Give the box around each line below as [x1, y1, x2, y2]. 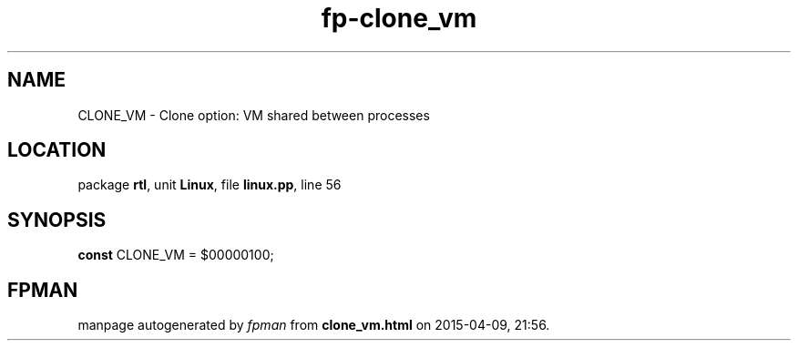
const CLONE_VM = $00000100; [77, 247, 274, 263]
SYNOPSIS [7, 208, 107, 231]
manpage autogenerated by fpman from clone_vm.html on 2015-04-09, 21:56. [77, 317, 550, 333]
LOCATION [7, 138, 107, 162]
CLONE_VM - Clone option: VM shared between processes [77, 107, 430, 123]
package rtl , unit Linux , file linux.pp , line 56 [77, 177, 342, 193]
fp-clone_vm [321, 3, 477, 34]
